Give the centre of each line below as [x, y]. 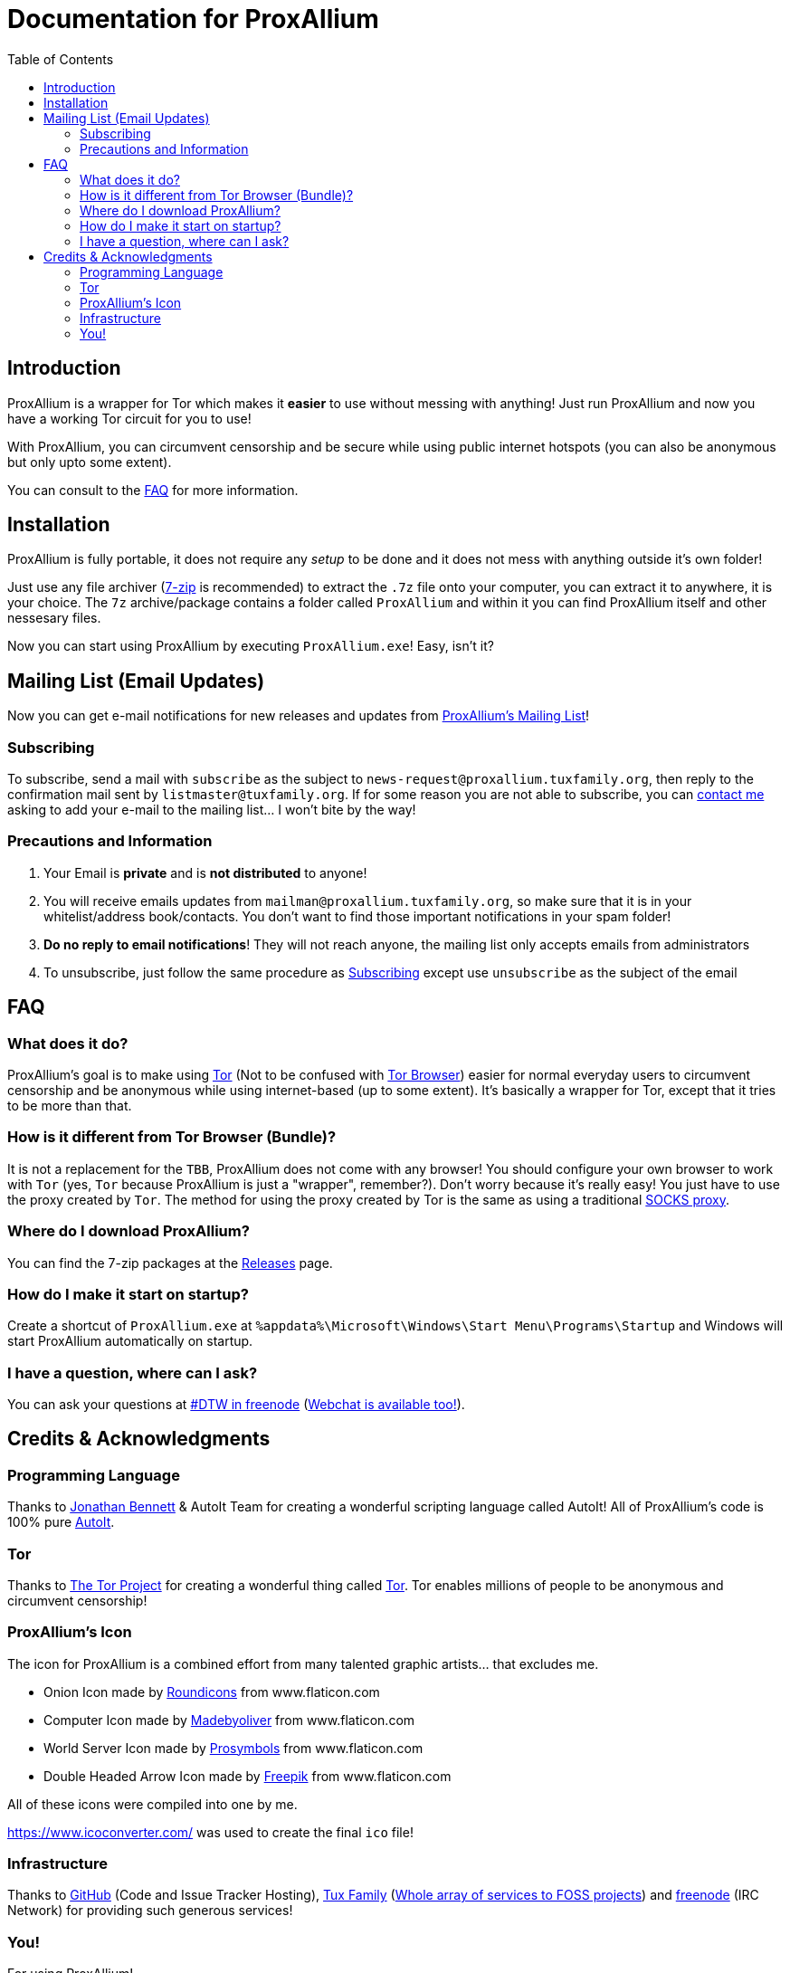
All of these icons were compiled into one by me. [152, 1804]
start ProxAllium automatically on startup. [130, 1341]
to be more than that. [70, 1106]
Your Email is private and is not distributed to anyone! [205, 872]
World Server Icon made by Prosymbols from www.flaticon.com [233, 1748]
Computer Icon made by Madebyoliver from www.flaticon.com [229, 1720]
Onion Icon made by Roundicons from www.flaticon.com [212, 1692]
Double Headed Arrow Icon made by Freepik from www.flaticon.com [247, 1776]
